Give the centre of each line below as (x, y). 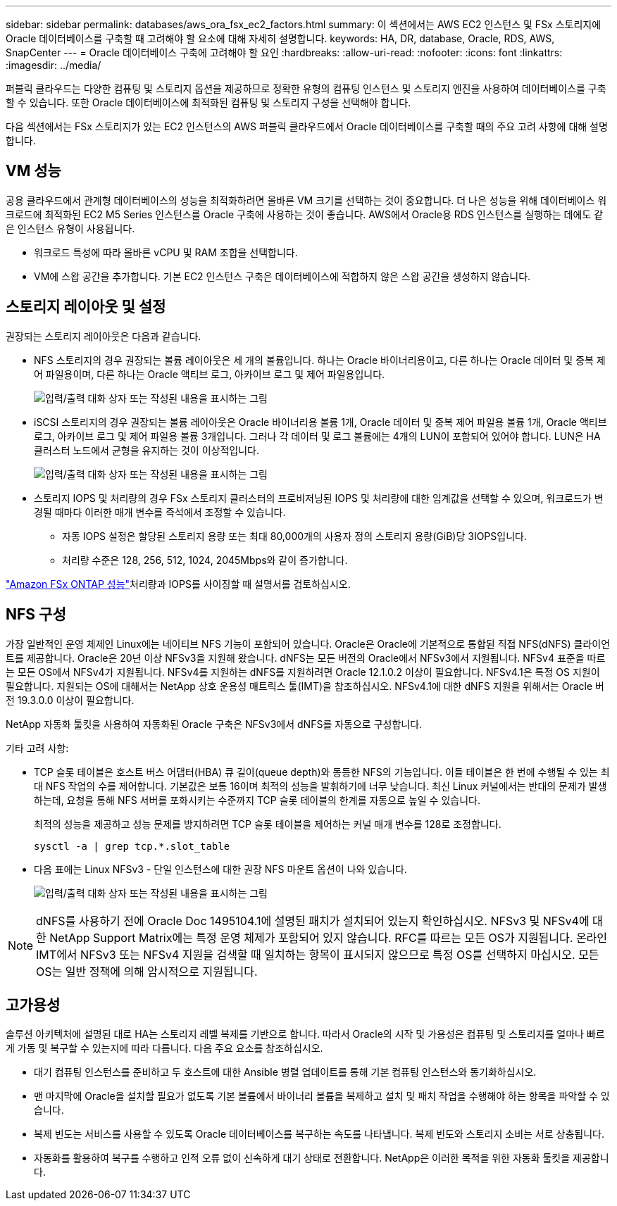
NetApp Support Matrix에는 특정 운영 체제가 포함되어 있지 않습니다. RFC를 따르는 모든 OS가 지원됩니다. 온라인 (329, 937)
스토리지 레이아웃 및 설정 (86, 307)
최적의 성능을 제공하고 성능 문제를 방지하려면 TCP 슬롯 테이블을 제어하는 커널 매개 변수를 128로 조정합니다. (268, 824)
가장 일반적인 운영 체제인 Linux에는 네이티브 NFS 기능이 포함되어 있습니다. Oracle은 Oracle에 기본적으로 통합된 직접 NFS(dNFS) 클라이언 (308, 643)
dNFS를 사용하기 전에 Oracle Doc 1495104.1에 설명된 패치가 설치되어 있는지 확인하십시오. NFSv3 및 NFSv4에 (313, 921)
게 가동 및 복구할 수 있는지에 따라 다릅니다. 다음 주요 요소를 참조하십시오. (164, 1048)
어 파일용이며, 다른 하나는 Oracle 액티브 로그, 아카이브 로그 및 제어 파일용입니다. (210, 374)
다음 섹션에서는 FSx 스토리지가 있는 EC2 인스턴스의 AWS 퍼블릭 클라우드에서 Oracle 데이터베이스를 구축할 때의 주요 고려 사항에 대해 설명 (307, 126)
